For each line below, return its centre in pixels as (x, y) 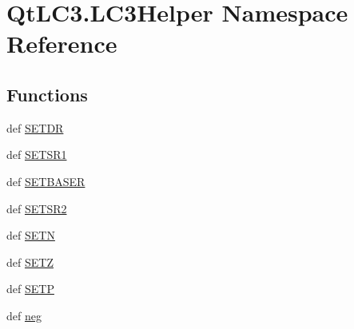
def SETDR (35, 127)
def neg (24, 315)
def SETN (31, 235)
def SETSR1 (37, 155)
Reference (62, 44)
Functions (47, 94)
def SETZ (30, 262)
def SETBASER (46, 181)
